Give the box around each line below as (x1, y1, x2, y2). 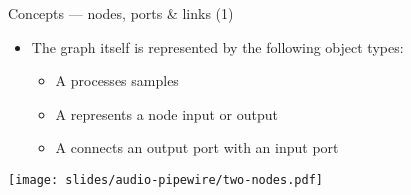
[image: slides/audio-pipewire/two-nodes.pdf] (8, 172, 323, 187)
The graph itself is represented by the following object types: (31, 36, 404, 57)
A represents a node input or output (55, 103, 278, 124)
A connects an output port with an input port (55, 137, 339, 158)
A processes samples (55, 70, 179, 91)
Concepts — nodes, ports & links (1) (8, 3, 234, 23)
